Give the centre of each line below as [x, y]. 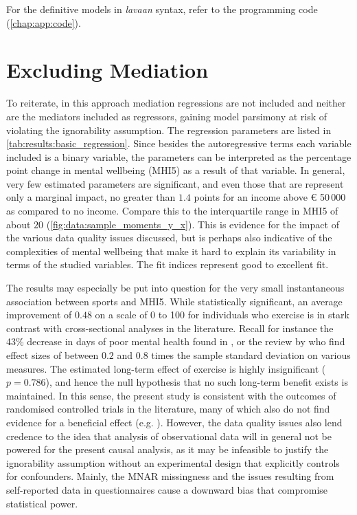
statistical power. [42, 503]
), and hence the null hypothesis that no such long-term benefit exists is [197, 382]
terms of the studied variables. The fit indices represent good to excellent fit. [168, 264]
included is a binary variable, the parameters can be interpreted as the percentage [179, 156]
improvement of [39, 315]
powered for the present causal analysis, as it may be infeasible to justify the [168, 449]
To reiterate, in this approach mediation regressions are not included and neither [176, 103]
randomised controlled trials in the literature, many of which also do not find [168, 409]
